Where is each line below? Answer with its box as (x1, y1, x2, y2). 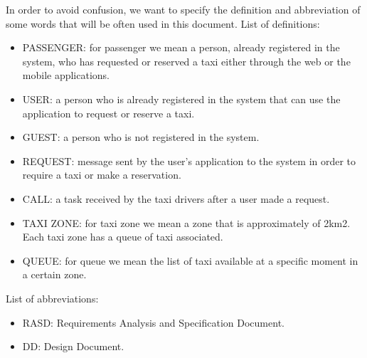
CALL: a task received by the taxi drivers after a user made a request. (22, 191, 330, 206)
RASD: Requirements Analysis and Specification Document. (22, 315, 284, 330)
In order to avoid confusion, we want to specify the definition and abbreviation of (6, 2, 361, 16)
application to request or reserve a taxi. (22, 105, 195, 120)
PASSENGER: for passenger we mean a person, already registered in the (22, 40, 340, 55)
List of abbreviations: (6, 290, 99, 305)
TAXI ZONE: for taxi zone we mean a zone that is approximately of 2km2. (22, 215, 351, 230)
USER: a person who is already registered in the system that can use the (22, 91, 341, 106)
